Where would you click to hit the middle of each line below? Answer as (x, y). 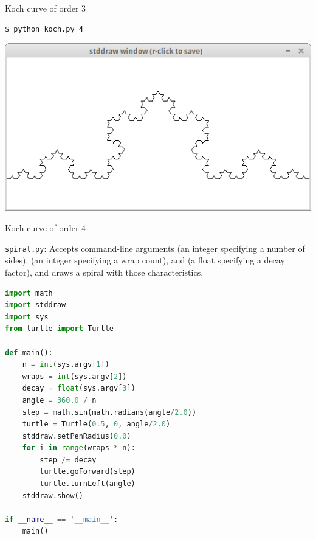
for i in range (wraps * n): (79, 448)
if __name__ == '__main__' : (62, 519)
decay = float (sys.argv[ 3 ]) (79, 388)
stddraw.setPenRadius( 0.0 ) (77, 436)
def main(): (29, 353)
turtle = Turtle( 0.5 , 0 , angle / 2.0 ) (96, 424)
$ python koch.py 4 (44, 29)
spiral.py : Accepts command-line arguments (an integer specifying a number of (155, 248)
